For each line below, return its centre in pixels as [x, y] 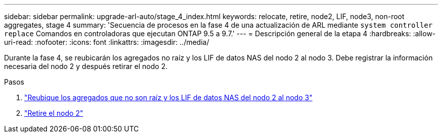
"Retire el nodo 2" [54, 113]
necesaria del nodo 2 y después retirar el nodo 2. [86, 66]
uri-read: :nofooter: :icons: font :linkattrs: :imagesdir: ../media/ [107, 42]
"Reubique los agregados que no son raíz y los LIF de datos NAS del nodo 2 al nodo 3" [169, 97]
